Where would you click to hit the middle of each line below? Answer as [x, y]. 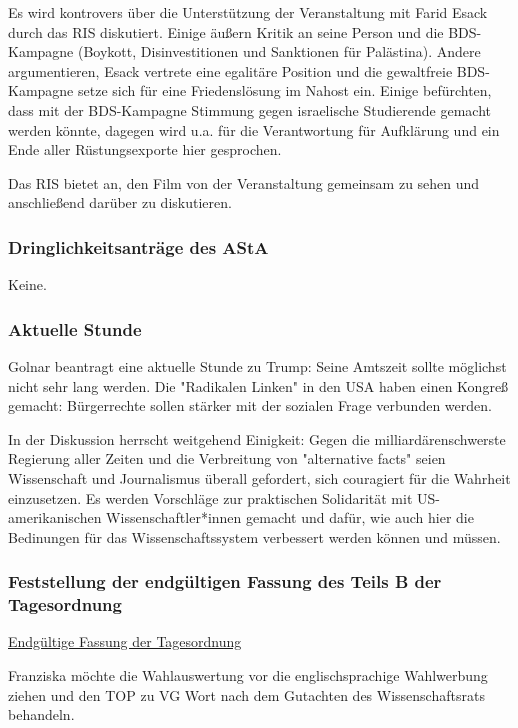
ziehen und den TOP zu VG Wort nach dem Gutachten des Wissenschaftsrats [246, 694]
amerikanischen [55, 517]
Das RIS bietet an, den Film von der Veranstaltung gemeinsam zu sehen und [244, 182]
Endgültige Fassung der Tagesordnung [125, 641]
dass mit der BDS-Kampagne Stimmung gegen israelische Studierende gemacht [249, 109]
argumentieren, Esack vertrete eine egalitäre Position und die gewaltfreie [230, 70]
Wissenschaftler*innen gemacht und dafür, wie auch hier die [290, 517]
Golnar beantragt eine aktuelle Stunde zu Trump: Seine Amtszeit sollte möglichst [257, 365]
